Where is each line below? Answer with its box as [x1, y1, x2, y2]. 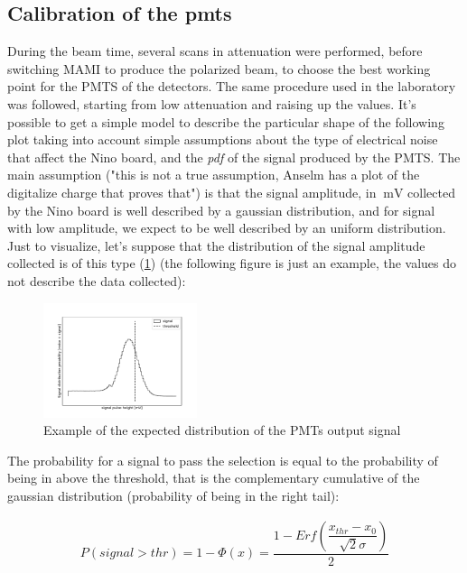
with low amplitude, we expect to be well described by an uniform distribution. [7, 218, 446, 237]
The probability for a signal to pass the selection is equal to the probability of [7, 450, 438, 469]
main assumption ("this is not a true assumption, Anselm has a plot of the [7, 165, 420, 184]
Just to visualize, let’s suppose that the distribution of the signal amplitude [7, 236, 425, 254]
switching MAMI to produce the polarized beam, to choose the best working [7, 59, 431, 78]
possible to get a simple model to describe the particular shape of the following [7, 112, 444, 131]
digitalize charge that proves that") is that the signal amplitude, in [7, 182, 377, 201]
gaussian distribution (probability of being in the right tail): [7, 486, 340, 505]
